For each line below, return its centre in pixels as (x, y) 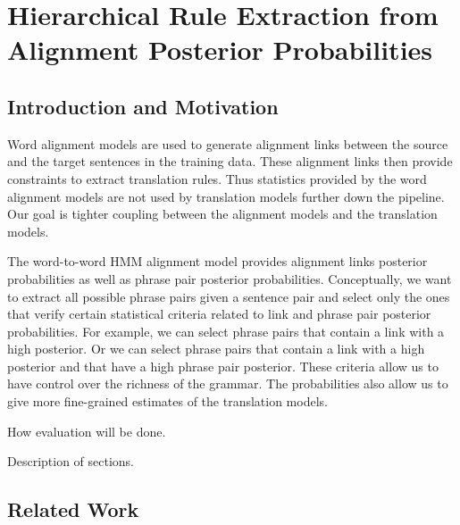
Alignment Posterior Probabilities (220, 50)
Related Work (73, 509)
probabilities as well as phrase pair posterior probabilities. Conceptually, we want (230, 278)
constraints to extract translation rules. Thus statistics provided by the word (217, 178)
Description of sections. (71, 461)
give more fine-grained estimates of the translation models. (167, 401)
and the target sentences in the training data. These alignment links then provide (230, 161)
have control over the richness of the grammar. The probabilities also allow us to (228, 383)
